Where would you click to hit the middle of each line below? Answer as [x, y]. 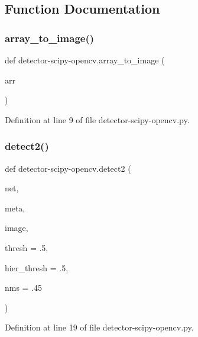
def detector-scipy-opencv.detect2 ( [68, 168]
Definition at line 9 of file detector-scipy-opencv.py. [97, 119]
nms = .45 [24, 288]
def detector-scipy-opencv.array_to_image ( [85, 60]
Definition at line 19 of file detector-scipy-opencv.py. [99, 327]
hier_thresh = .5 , [37, 267]
